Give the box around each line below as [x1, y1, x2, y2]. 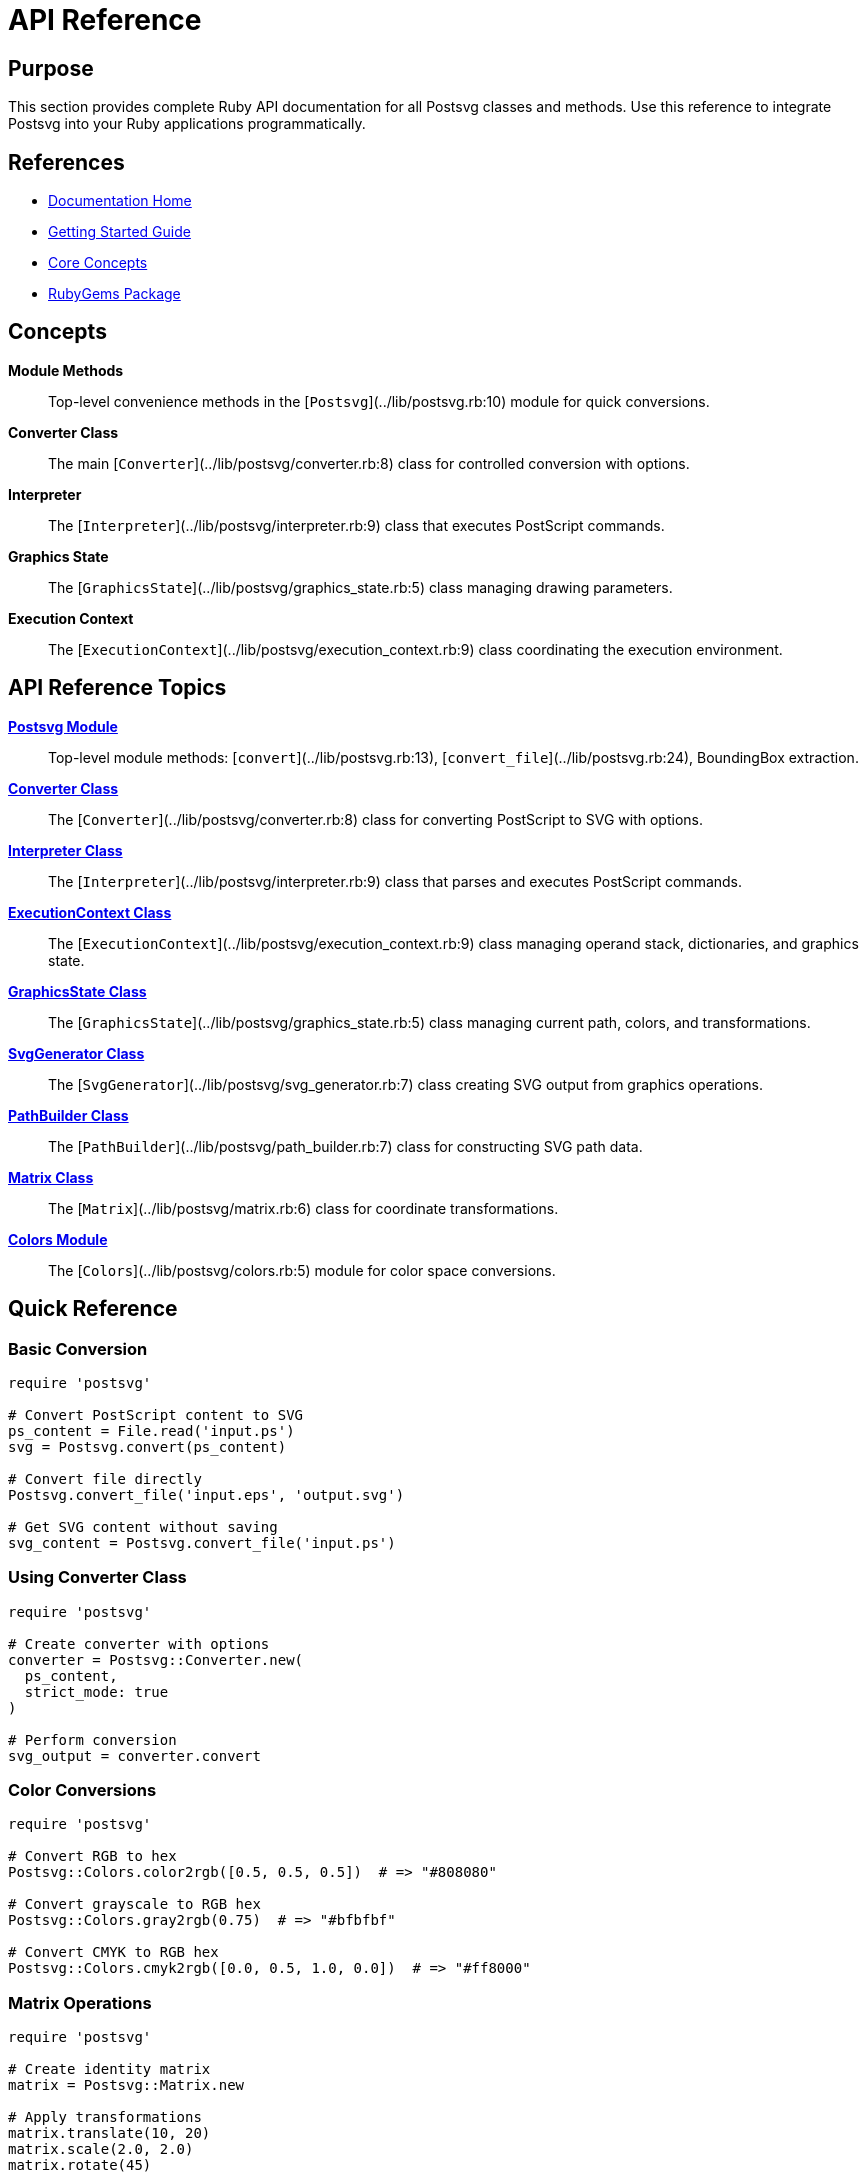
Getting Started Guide [48, 223, 191, 241]
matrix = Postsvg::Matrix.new [8, 2077, 245, 2094]
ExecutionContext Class [8, 903, 172, 921]
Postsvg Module [8, 717, 118, 735]
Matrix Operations [8, 1992, 152, 2013]
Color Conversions [8, 1780, 157, 1801]
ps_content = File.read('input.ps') [8, 1422, 295, 1439]
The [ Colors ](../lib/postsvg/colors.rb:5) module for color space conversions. [48, 1261, 556, 1279]
